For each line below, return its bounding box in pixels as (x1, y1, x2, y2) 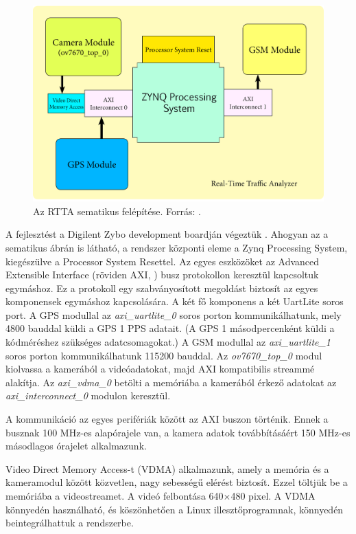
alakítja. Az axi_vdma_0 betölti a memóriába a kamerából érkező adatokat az (5, 375, 337, 389)
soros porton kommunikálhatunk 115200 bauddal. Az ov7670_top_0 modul (5, 348, 322, 362)
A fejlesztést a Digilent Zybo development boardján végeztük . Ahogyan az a (5, 227, 329, 241)
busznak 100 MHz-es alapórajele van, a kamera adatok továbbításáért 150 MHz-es (5, 425, 351, 439)
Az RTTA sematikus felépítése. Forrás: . (33, 203, 201, 218)
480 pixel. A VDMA (230, 489, 316, 503)
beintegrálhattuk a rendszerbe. (5, 515, 134, 530)
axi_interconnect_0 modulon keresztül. (5, 388, 171, 403)
